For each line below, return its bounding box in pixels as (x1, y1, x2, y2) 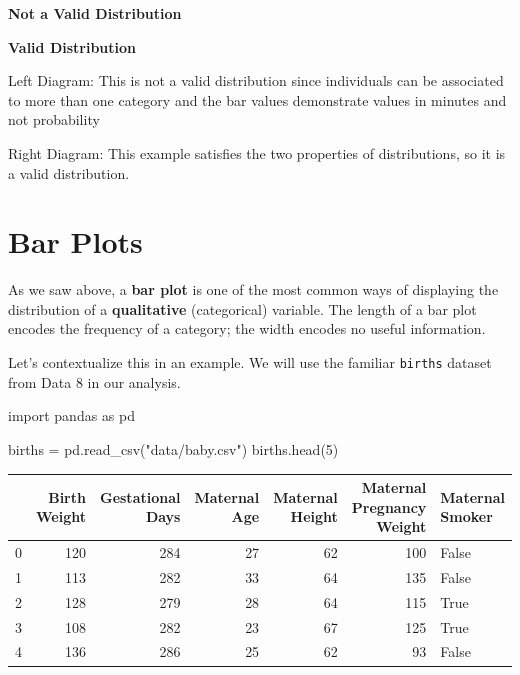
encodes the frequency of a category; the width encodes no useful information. (8, 318, 486, 339)
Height (290, 506, 338, 527)
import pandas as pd (8, 405, 136, 426)
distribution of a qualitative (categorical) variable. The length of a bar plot (8, 298, 477, 319)
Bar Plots (8, 221, 143, 262)
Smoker (440, 506, 493, 527)
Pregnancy (351, 496, 427, 517)
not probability (8, 109, 100, 130)
